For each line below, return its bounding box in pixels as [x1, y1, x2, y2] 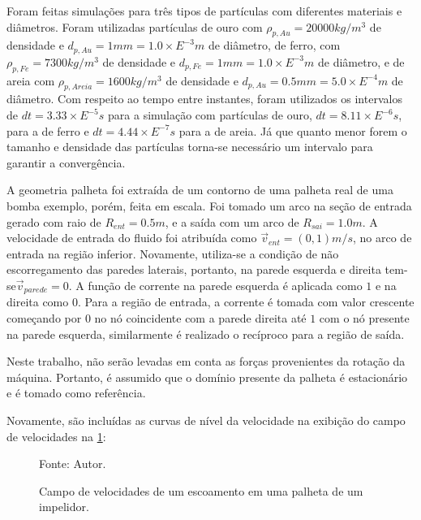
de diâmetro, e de [317, 53, 405, 70]
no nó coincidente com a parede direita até [94, 310, 307, 327]
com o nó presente [319, 310, 410, 327]
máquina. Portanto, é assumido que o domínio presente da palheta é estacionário [6, 368, 408, 385]
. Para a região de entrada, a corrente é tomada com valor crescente [77, 293, 415, 310]
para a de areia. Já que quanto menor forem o [178, 122, 407, 139]
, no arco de [352, 229, 412, 246]
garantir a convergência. [6, 154, 126, 171]
